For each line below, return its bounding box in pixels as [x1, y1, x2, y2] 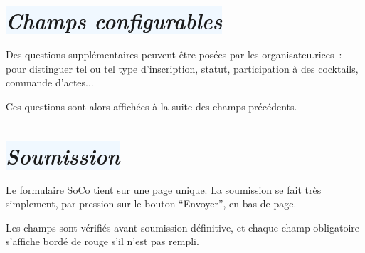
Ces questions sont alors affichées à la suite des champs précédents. [6, 98, 297, 113]
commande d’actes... [6, 75, 94, 90]
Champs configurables [6, 6, 223, 36]
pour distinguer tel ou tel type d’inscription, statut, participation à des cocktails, [6, 61, 359, 76]
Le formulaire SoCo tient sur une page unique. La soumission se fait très [6, 182, 322, 197]
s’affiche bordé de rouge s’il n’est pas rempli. [6, 234, 199, 249]
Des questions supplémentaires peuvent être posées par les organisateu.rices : [6, 47, 342, 62]
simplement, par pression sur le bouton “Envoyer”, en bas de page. [6, 196, 297, 211]
